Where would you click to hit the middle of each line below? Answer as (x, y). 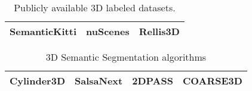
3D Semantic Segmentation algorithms (126, 57)
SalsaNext (99, 81)
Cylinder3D (37, 81)
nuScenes (108, 31)
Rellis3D (159, 31)
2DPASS (153, 81)
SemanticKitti (43, 31)
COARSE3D (212, 81)
